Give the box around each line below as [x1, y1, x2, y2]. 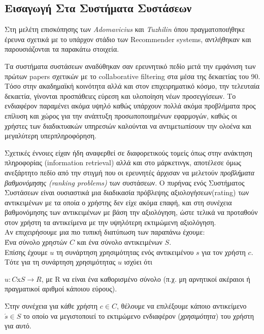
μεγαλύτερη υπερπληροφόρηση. [5, 130, 96, 141]
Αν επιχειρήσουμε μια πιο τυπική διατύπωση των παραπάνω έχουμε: [5, 227, 205, 237]
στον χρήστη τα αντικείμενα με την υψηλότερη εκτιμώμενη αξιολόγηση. [5, 216, 216, 227]
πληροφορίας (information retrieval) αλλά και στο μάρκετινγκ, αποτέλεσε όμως [5, 157, 241, 168]
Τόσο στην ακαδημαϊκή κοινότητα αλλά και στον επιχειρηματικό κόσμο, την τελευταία [5, 81, 260, 91]
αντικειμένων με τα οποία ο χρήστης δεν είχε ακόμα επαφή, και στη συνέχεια [5, 197, 232, 207]
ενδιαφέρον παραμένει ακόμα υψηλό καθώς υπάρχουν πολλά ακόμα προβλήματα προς [5, 100, 256, 111]
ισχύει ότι [124, 256, 152, 267]
